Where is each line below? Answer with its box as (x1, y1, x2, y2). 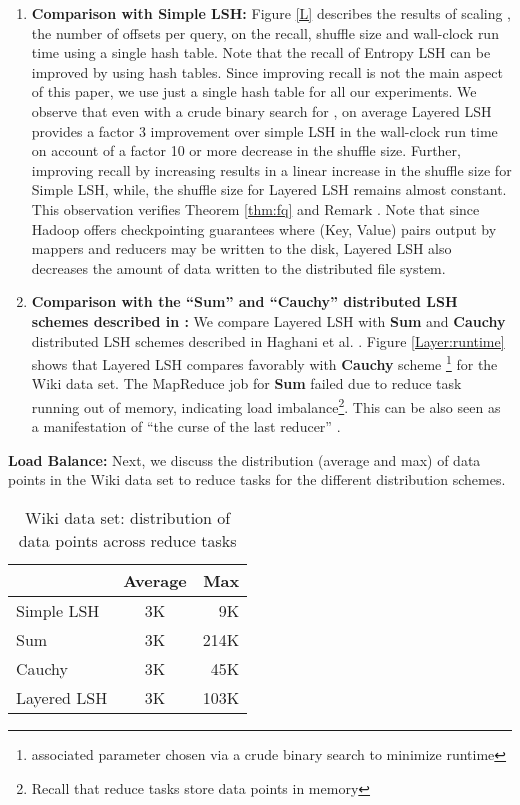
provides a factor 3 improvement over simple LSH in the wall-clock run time (31, 120, 498, 141)
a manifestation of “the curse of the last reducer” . (31, 416, 341, 437)
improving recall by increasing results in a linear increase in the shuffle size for (31, 159, 512, 180)
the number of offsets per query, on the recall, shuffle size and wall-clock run (31, 22, 499, 43)
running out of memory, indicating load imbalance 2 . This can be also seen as (31, 393, 501, 417)
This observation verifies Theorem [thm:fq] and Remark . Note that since (31, 198, 480, 219)
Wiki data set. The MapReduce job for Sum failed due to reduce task (31, 373, 462, 394)
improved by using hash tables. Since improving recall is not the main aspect (31, 61, 503, 82)
